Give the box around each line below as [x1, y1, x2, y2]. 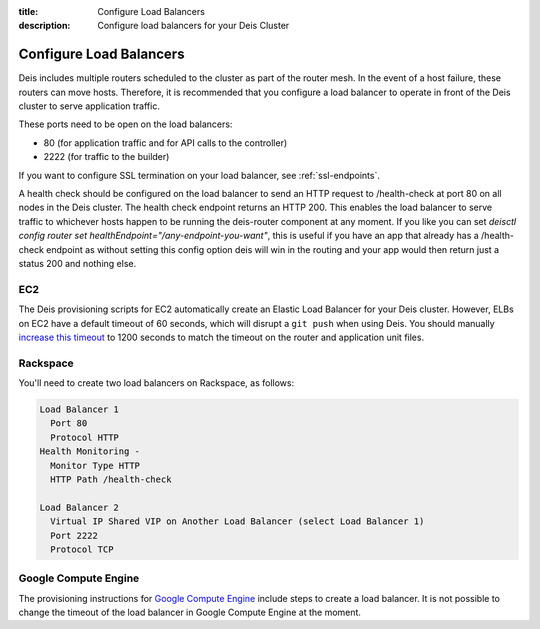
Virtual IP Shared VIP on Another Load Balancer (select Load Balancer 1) [50, 516, 425, 527]
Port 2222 [50, 530, 99, 541]
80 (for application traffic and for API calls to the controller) [43, 136, 288, 149]
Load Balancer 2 [39, 501, 120, 513]
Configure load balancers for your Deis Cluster [97, 20, 290, 32]
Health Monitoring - [39, 446, 140, 457]
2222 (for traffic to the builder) [43, 151, 170, 163]
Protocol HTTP [50, 431, 120, 443]
